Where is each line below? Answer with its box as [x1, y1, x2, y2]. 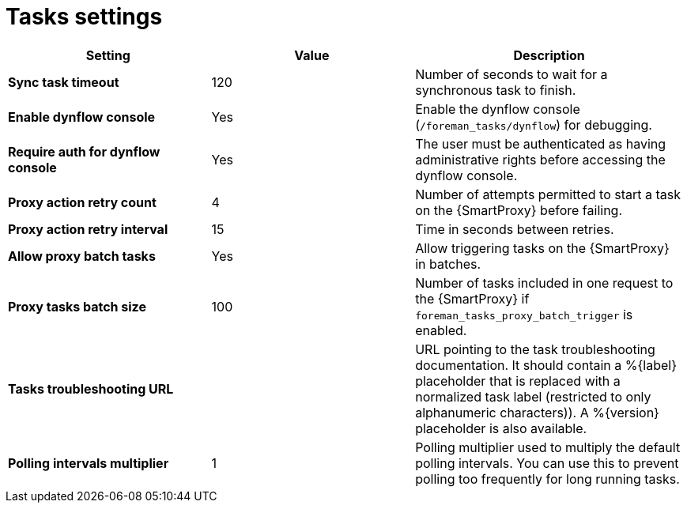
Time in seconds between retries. [415, 221, 614, 237]
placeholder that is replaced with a [415, 372, 621, 389]
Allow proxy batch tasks [8, 247, 156, 264]
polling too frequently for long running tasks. [415, 470, 680, 487]
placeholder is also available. [415, 420, 587, 436]
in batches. [415, 255, 481, 272]
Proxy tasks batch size [8, 298, 146, 315]
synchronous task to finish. [415, 81, 576, 98]
